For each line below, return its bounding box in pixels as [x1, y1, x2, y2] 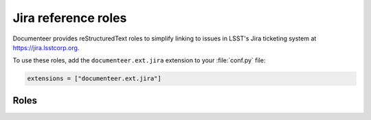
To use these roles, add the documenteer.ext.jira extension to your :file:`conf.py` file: [12, 56, 266, 64]
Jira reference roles [12, 10, 127, 25]
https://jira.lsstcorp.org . [12, 43, 80, 51]
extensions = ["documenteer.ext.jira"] [27, 75, 161, 82]
